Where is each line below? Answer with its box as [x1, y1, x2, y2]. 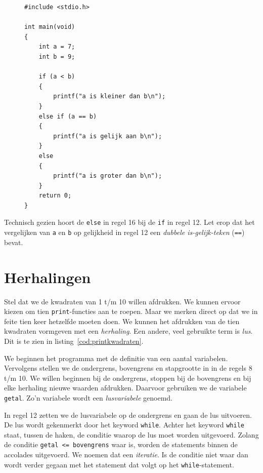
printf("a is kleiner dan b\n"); [53, 93, 166, 100]
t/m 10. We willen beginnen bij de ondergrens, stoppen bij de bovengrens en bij [4, 372, 251, 383]
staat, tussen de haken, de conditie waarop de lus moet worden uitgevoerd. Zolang [4, 429, 259, 440]
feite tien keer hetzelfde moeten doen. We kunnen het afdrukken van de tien [4, 316, 240, 326]
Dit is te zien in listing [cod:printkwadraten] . [4, 335, 144, 346]
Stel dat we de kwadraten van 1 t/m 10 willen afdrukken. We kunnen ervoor [4, 296, 241, 306]
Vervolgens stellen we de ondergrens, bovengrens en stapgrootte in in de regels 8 [4, 363, 252, 373]
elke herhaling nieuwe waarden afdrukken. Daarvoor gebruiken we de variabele [4, 382, 247, 393]
